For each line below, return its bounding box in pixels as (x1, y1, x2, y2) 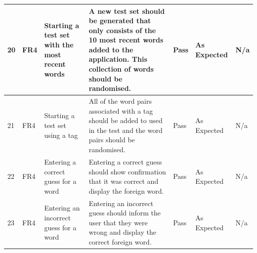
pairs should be (88, 134, 135, 145)
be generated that (88, 15, 151, 26)
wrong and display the (88, 227, 156, 237)
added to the (88, 44, 133, 54)
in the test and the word (88, 125, 163, 135)
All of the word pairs (88, 96, 152, 106)
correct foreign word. (88, 236, 152, 247)
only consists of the (88, 25, 156, 35)
